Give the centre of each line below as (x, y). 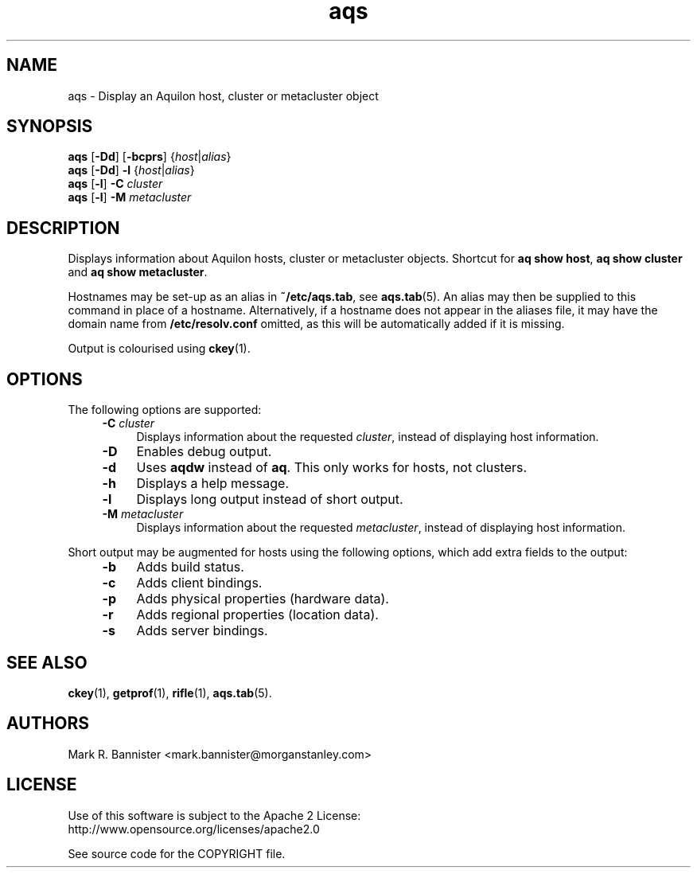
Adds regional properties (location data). (257, 615)
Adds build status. (190, 567)
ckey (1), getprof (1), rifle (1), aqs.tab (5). (170, 693)
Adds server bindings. (202, 631)
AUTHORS (48, 724)
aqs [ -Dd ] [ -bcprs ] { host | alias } (150, 157)
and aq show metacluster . (138, 272)
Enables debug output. (204, 452)
